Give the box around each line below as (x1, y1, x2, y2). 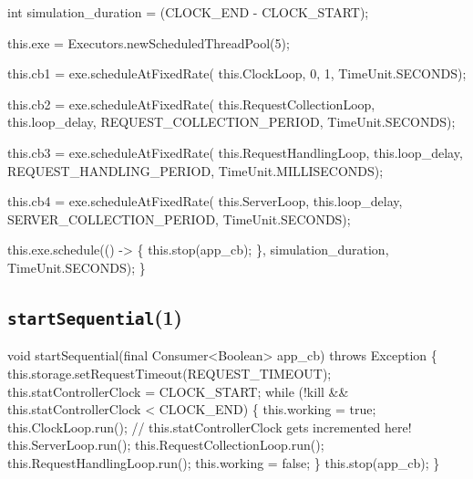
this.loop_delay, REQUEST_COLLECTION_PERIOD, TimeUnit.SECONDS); (7, 112, 456, 131)
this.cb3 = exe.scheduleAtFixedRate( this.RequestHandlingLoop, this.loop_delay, (7, 142, 463, 161)
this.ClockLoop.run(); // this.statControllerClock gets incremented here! (7, 417, 412, 436)
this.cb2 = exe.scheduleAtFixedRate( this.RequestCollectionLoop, (7, 94, 375, 113)
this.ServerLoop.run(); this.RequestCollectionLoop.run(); (7, 435, 324, 454)
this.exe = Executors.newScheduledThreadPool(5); (7, 33, 290, 52)
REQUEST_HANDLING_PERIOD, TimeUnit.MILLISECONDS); (7, 161, 384, 180)
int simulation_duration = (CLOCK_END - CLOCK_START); (7, 3, 369, 21)
